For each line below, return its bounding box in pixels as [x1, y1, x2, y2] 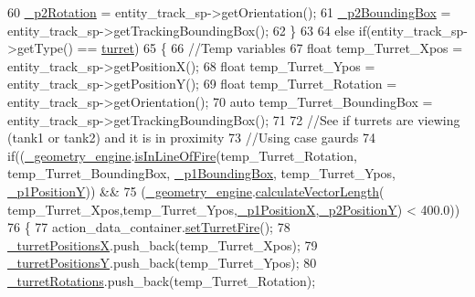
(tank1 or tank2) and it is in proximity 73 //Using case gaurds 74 [7, 128, 375, 147]
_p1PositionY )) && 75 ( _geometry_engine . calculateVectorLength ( [7, 181, 385, 200]
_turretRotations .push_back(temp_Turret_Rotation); [7, 270, 316, 290]
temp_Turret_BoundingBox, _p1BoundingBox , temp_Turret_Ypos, [7, 164, 396, 183]
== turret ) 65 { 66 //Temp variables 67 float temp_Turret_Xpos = [77, 38, 463, 58]
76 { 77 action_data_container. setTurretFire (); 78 [7, 217, 290, 237]
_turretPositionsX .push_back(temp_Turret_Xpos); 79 [7, 235, 318, 254]
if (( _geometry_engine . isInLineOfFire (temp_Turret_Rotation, [7, 145, 357, 164]
